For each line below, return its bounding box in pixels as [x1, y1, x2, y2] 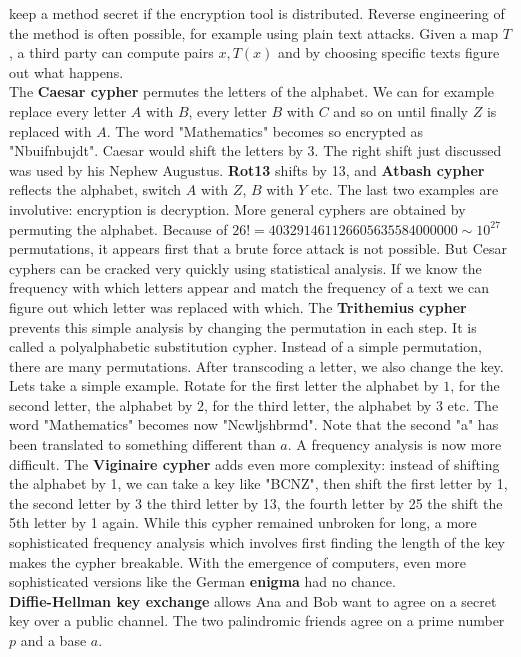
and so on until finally [333, 100, 468, 121]
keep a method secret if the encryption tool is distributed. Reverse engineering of [9, 3, 505, 23]
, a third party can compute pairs [9, 42, 214, 63]
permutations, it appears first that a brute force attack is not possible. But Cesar [9, 238, 507, 259]
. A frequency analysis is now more [287, 434, 502, 455]
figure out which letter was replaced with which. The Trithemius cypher [9, 296, 467, 317]
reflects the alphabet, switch [9, 179, 182, 200]
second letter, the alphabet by [9, 394, 193, 415]
